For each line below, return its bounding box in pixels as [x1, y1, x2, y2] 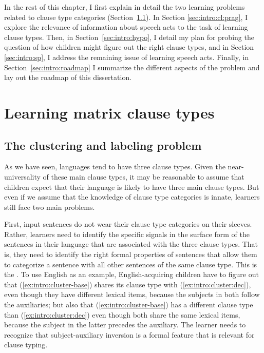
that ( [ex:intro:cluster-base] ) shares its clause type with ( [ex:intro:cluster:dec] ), [4, 279, 251, 289]
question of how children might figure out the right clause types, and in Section [4, 42, 254, 52]
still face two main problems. [4, 201, 95, 212]
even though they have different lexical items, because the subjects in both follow [4, 289, 260, 300]
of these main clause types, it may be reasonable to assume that [43, 171, 244, 182]
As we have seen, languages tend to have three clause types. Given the [4, 161, 225, 172]
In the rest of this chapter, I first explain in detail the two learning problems [4, 2, 245, 12]
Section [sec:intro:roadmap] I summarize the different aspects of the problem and [4, 62, 260, 72]
